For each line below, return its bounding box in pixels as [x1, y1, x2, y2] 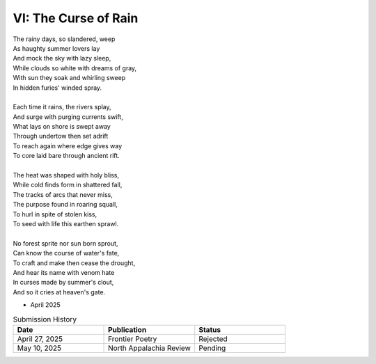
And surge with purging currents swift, [13, 112, 123, 121]
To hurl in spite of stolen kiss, [13, 209, 97, 219]
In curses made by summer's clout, [13, 278, 114, 287]
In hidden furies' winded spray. [13, 84, 102, 92]
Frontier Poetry [108, 334, 157, 344]
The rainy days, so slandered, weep [13, 35, 116, 43]
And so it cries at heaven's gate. [13, 287, 106, 296]
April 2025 [30, 301, 61, 309]
